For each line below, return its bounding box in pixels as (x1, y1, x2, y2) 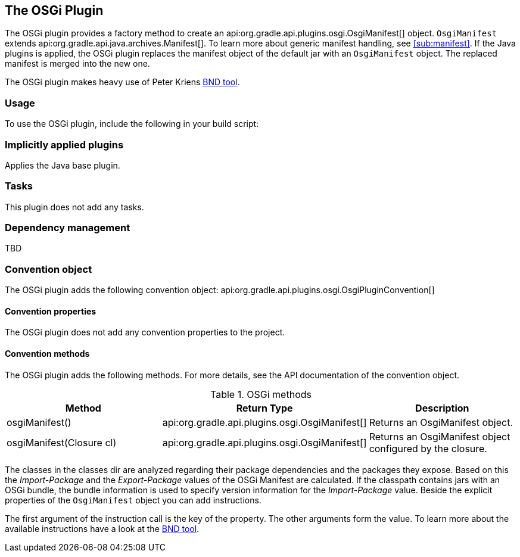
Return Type (236, 402, 293, 414)
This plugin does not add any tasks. (5, 201, 144, 212)
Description (415, 402, 469, 414)
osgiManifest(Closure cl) (7, 436, 117, 449)
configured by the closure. (369, 442, 487, 455)
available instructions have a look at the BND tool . (5, 523, 200, 534)
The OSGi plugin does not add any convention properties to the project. (5, 327, 285, 338)
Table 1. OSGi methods (210, 388, 312, 400)
